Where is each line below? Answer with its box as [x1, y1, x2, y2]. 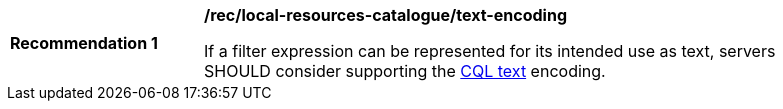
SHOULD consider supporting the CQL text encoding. [204, 61, 606, 81]
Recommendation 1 [10, 33, 158, 53]
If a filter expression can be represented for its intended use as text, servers [204, 41, 776, 61]
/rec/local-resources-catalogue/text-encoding [204, 5, 567, 25]
